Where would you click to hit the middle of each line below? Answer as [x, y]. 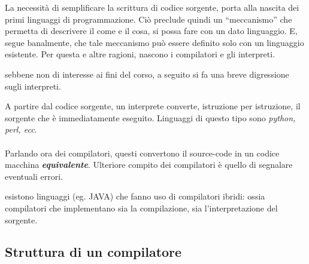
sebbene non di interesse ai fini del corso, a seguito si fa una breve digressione [147, 74]
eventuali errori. [34, 176]
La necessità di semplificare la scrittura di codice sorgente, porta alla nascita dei [152, 7]
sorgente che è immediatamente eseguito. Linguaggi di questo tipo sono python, [150, 117]
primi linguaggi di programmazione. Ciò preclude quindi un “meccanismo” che [149, 19]
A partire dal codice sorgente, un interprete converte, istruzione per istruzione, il [153, 106]
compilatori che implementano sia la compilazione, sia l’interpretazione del [141, 208]
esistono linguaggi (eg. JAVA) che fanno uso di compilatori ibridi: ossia [135, 196]
